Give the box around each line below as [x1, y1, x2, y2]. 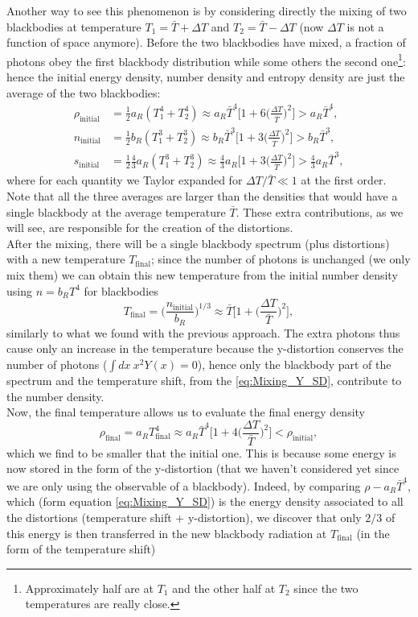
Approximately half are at [25, 579, 154, 596]
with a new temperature [6, 251, 125, 267]
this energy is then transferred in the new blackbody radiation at [6, 524, 327, 541]
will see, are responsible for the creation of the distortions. [6, 219, 293, 236]
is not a [346, 18, 384, 35]
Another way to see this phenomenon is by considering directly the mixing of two [6, 2, 407, 19]
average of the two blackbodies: [6, 84, 161, 101]
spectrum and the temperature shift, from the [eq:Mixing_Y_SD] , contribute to [6, 371, 402, 388]
